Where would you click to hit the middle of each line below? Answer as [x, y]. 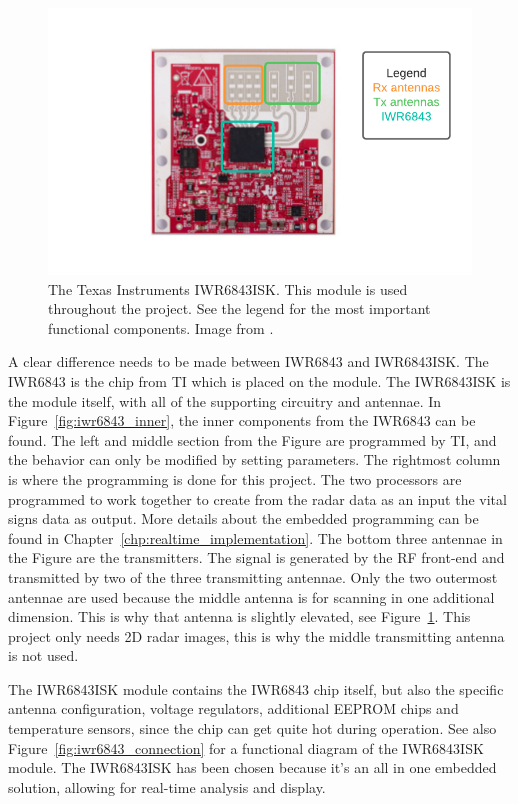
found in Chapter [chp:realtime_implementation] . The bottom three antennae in [255, 537]
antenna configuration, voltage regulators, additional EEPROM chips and [233, 708]
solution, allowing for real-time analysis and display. [167, 786]
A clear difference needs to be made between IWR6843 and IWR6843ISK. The [248, 361]
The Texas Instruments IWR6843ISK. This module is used [228, 288]
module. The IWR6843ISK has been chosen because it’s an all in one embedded [252, 767]
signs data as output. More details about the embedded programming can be [243, 518]
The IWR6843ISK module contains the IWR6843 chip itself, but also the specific [256, 688]
